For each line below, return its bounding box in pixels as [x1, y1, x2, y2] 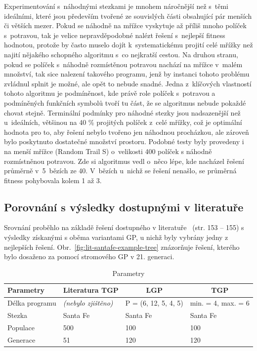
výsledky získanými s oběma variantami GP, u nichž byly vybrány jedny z [4, 232, 228, 242]
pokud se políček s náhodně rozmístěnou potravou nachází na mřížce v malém [4, 59, 243, 69]
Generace [7, 334, 36, 345]
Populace [7, 322, 35, 332]
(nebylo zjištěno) [63, 298, 113, 308]
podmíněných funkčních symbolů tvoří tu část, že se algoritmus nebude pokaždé [4, 97, 246, 108]
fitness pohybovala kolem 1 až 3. [4, 175, 102, 185]
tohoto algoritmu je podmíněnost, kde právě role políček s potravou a [4, 88, 215, 98]
